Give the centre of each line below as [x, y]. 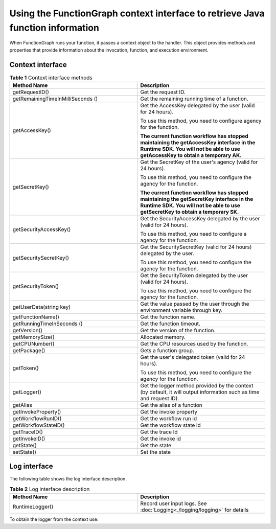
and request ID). [160, 399]
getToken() [26, 368]
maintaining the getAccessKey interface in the [198, 143]
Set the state [156, 452]
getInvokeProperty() [37, 412]
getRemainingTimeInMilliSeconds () [55, 99]
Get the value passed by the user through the [195, 304]
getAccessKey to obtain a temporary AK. [191, 155]
